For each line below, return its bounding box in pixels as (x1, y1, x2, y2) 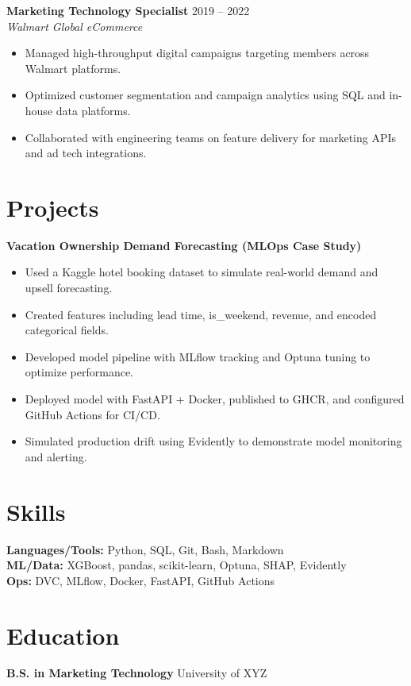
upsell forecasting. (25, 279, 113, 296)
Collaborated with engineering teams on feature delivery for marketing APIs (25, 129, 397, 145)
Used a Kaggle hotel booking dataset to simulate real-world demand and (25, 264, 378, 280)
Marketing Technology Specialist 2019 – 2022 (6, 2, 250, 18)
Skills (6, 495, 66, 527)
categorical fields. (25, 322, 109, 338)
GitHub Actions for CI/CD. (25, 406, 160, 422)
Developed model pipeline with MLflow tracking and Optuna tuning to (25, 348, 371, 364)
